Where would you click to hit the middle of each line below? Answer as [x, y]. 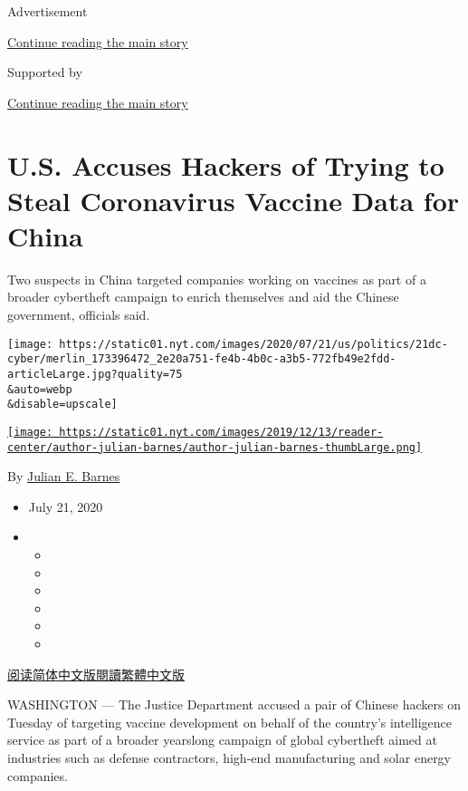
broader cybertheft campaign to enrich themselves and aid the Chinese [203, 297]
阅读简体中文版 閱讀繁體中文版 [96, 674]
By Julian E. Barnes [64, 476]
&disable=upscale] [62, 405]
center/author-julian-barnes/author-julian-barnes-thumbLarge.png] [215, 447]
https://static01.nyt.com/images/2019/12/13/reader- [221, 432]
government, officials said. [79, 315]
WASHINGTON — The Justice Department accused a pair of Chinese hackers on [234, 704]
